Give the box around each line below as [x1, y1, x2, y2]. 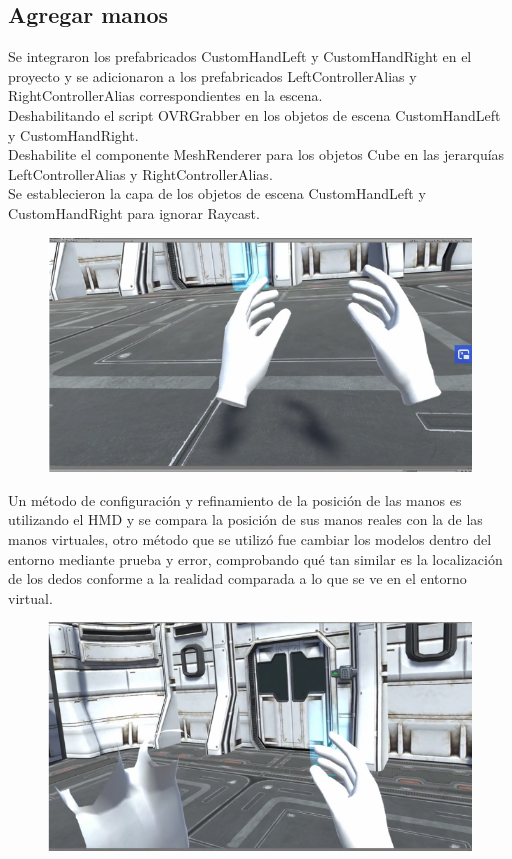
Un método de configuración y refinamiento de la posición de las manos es [8, 489, 462, 510]
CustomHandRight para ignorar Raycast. [8, 202, 260, 223]
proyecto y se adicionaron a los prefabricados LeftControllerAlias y [8, 65, 417, 86]
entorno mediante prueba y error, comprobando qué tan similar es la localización [8, 548, 503, 569]
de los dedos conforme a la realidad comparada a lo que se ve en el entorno [8, 568, 467, 589]
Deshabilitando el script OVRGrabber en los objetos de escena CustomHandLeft [8, 104, 501, 125]
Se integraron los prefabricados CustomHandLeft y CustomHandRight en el [8, 46, 472, 67]
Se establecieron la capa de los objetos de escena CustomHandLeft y [8, 183, 426, 204]
